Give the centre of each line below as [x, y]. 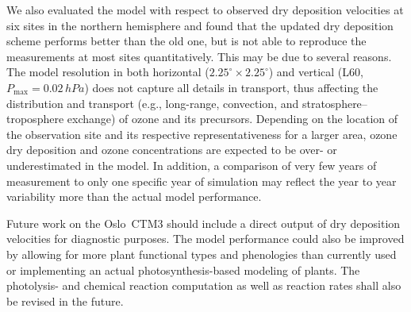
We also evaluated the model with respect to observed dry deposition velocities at [205, 10]
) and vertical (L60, [316, 72]
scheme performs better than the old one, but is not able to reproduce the [186, 41]
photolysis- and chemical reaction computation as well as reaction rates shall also [204, 285]
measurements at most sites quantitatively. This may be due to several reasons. [199, 56]
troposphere [35, 119]
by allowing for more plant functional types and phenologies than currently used [202, 254]
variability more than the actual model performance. [134, 196]
